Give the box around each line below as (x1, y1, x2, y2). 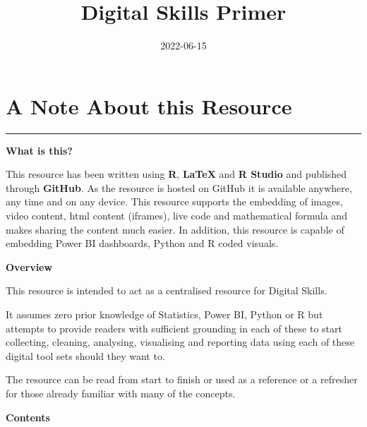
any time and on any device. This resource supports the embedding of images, (6, 194, 343, 209)
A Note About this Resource (6, 91, 292, 120)
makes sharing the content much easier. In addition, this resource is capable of (6, 222, 344, 236)
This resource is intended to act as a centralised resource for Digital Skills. (6, 283, 327, 298)
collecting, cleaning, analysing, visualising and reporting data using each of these (6, 335, 355, 349)
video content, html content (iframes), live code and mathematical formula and (6, 208, 347, 223)
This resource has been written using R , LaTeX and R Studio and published (6, 167, 347, 181)
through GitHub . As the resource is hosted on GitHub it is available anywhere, (6, 180, 352, 195)
